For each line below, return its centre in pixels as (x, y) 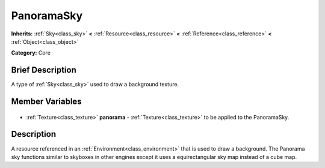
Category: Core (31, 53)
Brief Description (44, 70)
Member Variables (46, 102)
